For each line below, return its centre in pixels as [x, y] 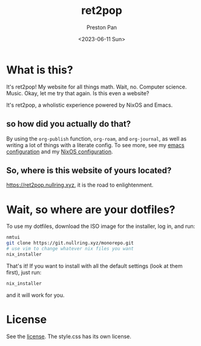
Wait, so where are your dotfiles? [91, 209]
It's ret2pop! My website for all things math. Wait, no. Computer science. [97, 87]
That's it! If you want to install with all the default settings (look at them [94, 266]
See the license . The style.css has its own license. [69, 336]
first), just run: [24, 272]
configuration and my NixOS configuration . [60, 151]
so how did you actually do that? [69, 124]
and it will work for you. [35, 295]
